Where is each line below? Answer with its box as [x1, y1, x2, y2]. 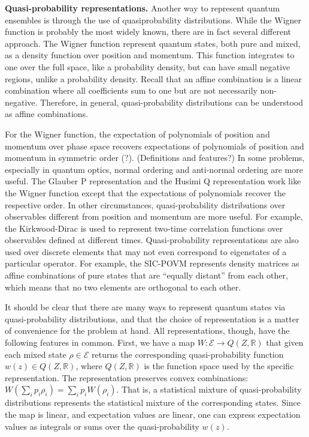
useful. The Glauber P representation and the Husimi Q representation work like [5, 175, 301, 187]
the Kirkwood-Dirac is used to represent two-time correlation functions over [5, 222, 283, 234]
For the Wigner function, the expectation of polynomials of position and [5, 127, 270, 140]
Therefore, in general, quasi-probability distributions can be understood [40, 95, 304, 108]
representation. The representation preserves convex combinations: [5, 371, 249, 384]
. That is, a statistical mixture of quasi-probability [116, 383, 302, 396]
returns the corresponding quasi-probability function [91, 348, 284, 360]
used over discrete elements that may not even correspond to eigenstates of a [5, 245, 287, 258]
